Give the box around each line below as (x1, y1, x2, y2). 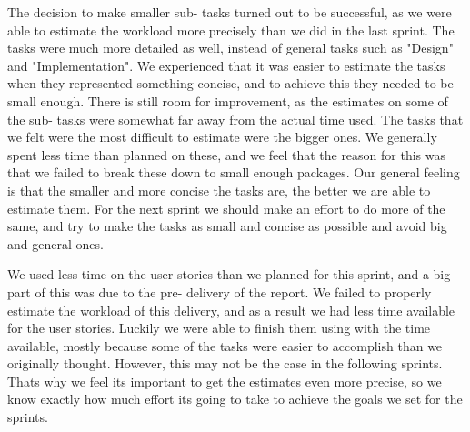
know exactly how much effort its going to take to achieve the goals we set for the (7, 389, 463, 408)
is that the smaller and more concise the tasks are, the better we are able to (7, 180, 431, 199)
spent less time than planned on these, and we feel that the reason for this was (7, 145, 446, 164)
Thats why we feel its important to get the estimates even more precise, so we (7, 371, 442, 390)
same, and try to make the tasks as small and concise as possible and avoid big (7, 216, 447, 236)
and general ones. (7, 234, 104, 253)
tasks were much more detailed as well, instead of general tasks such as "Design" (7, 38, 454, 57)
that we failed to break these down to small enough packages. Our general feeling (7, 163, 460, 182)
